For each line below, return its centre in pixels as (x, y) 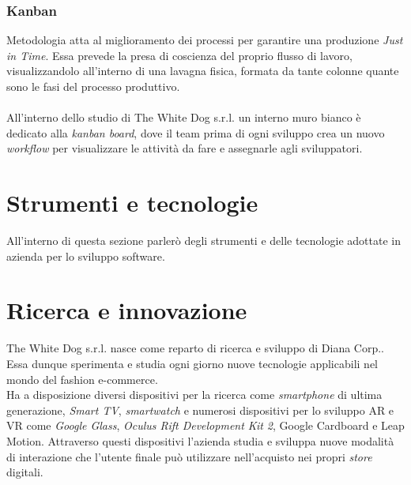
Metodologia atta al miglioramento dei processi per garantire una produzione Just (205, 40)
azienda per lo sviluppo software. (86, 256)
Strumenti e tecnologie (132, 203)
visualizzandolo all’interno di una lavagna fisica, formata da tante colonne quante (203, 71)
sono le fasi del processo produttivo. (93, 86)
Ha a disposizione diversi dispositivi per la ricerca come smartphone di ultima (194, 395)
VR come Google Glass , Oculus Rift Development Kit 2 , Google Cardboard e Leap (205, 425)
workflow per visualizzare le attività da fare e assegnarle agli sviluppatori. (185, 148)
